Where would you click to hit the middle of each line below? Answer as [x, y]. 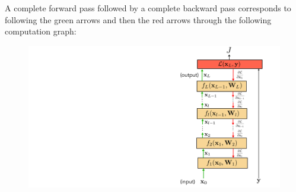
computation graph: [41, 31]
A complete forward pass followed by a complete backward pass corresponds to [148, 8]
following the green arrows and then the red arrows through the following [138, 19]
